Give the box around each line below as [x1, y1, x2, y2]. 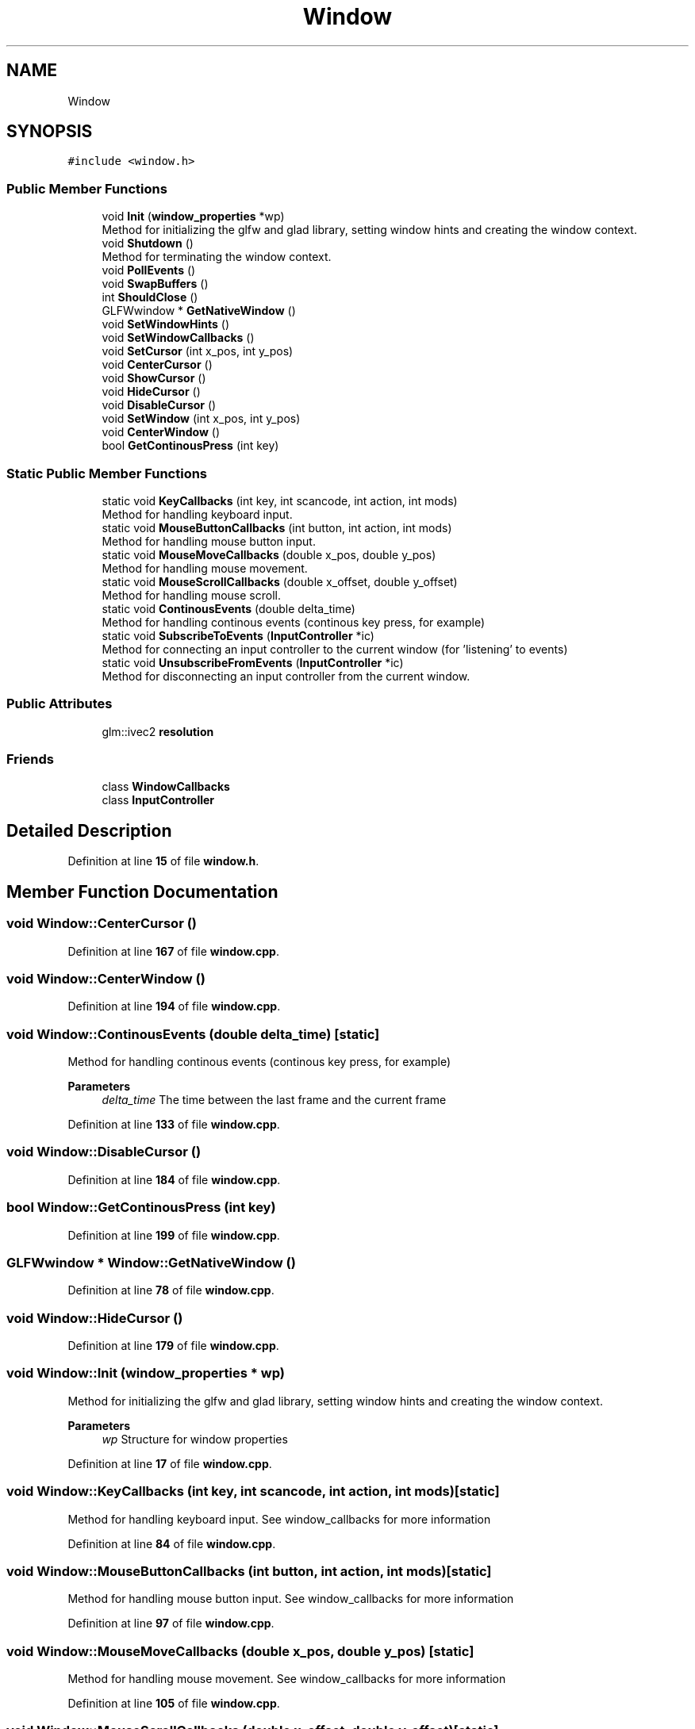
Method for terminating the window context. [102, 250, 332, 264]
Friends [6, 751, 54, 768]
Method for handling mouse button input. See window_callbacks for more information [67, 1592, 514, 1606]
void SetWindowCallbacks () [102, 331, 255, 345]
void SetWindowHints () [102, 317, 230, 332]
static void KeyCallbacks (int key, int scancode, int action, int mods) [102, 493, 458, 508]
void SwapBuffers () [102, 277, 209, 291]
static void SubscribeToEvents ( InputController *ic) [102, 628, 374, 642]
